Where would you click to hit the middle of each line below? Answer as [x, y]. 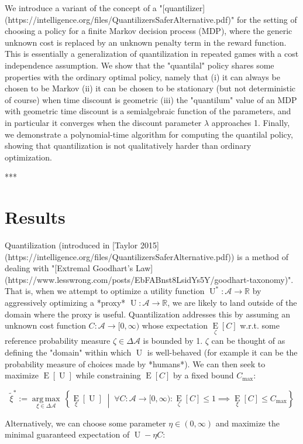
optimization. [28, 157]
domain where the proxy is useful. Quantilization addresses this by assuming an [148, 314]
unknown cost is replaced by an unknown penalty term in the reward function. [146, 42]
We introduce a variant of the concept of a [81, 8]
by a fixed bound [204, 375]
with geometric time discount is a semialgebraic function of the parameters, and [148, 111]
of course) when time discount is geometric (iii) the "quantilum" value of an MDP [151, 99]
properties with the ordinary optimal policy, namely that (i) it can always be [142, 76]
